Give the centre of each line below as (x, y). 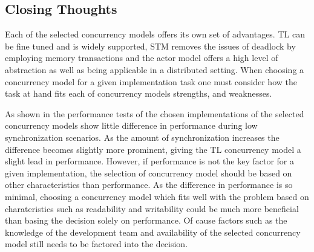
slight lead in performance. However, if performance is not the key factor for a (149, 161)
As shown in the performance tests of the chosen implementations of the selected (155, 113)
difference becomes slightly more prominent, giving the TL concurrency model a (153, 149)
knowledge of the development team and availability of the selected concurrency (153, 232)
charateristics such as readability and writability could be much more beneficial (152, 208)
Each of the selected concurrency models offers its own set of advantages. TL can (155, 34)
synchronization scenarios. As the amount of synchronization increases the (142, 137)
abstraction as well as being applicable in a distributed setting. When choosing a (155, 69)
